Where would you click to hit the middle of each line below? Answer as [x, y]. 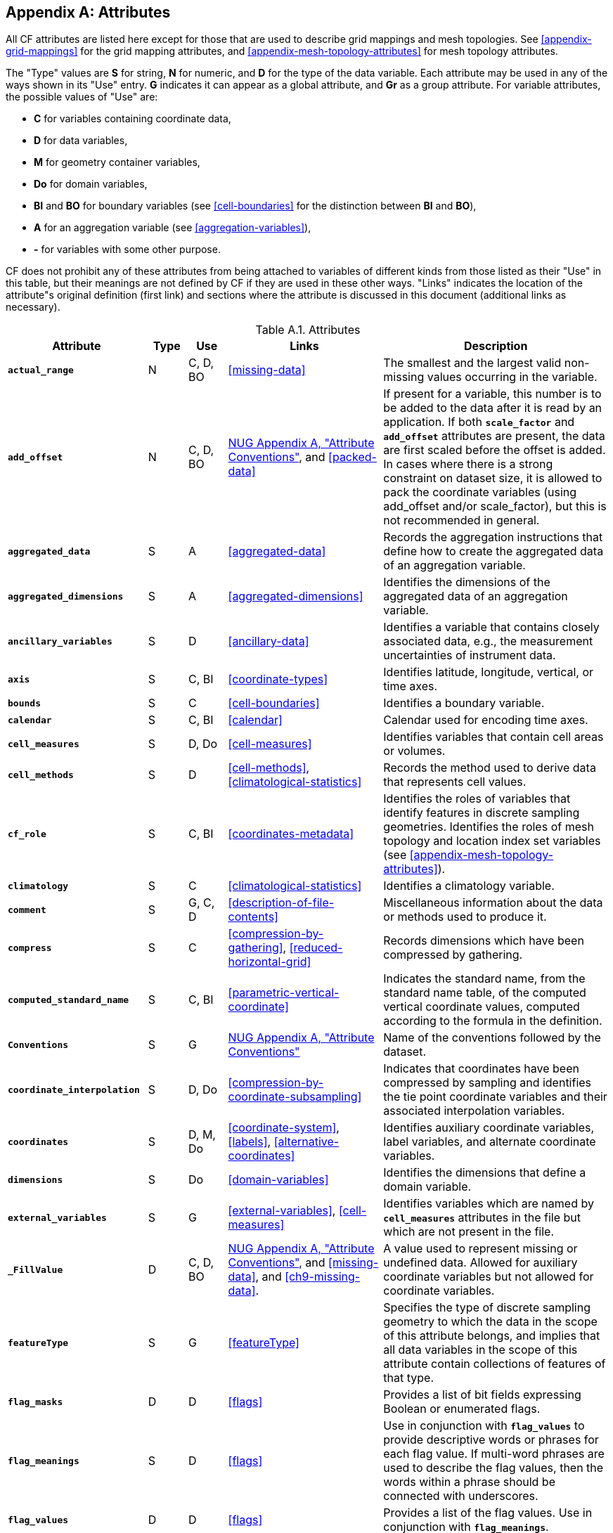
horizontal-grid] [270, 962]
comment [27, 910]
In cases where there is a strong [468, 464]
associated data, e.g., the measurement [488, 641]
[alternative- [306, 1142]
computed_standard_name [69, 1000]
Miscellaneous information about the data [493, 903]
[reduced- [316, 948]
